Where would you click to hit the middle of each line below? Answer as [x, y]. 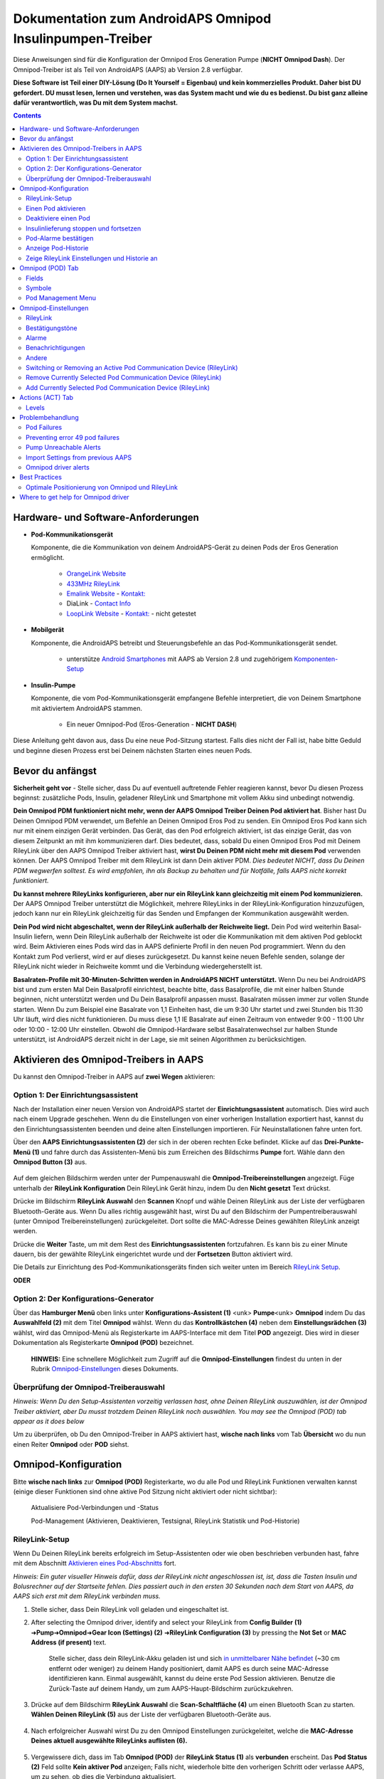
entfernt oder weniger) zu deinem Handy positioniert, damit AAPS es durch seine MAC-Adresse [189, 1668]
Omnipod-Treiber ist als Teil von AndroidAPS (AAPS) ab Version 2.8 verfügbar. [128, 69]
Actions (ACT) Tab [47, 398]
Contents [27, 116]
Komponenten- [316, 659]
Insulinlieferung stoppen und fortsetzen [84, 228]
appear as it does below [49, 1421]
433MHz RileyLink [93, 584]
